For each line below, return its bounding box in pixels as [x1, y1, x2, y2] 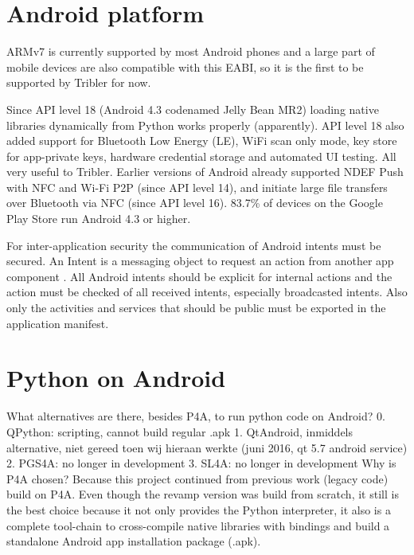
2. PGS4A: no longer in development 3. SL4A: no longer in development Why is [6, 455, 396, 471]
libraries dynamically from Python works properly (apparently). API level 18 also [6, 116, 404, 133]
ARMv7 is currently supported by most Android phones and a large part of [6, 43, 375, 60]
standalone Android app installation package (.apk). [6, 533, 261, 549]
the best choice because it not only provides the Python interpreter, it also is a [6, 501, 391, 518]
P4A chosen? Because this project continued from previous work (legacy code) [6, 470, 389, 487]
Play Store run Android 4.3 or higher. [6, 210, 191, 227]
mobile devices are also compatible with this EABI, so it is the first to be [6, 58, 364, 75]
